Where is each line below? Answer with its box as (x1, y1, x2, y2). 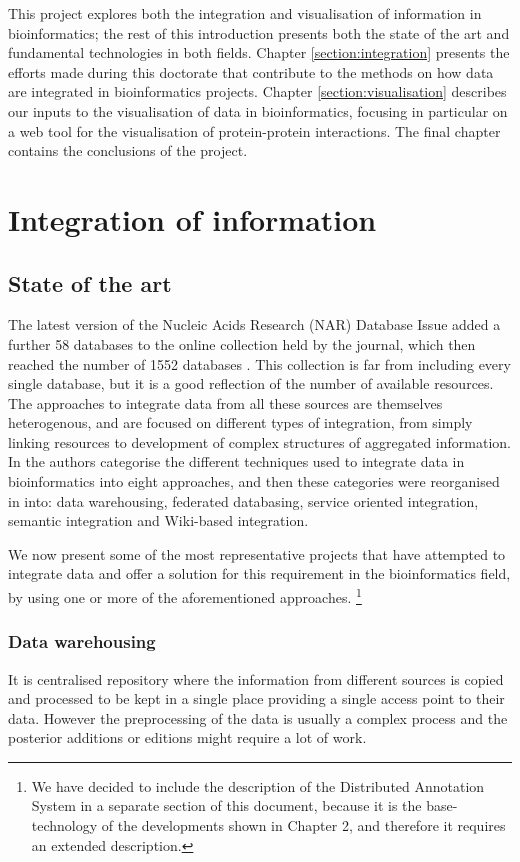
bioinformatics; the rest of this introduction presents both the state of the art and (8, 22, 510, 43)
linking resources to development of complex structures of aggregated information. (8, 431, 511, 452)
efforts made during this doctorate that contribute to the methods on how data (8, 61, 494, 82)
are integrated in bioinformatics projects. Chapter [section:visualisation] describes (8, 81, 507, 102)
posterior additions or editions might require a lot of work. (8, 727, 367, 748)
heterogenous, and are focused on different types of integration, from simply (8, 412, 473, 433)
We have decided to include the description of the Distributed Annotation (31, 775, 485, 796)
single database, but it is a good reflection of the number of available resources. (8, 373, 494, 394)
